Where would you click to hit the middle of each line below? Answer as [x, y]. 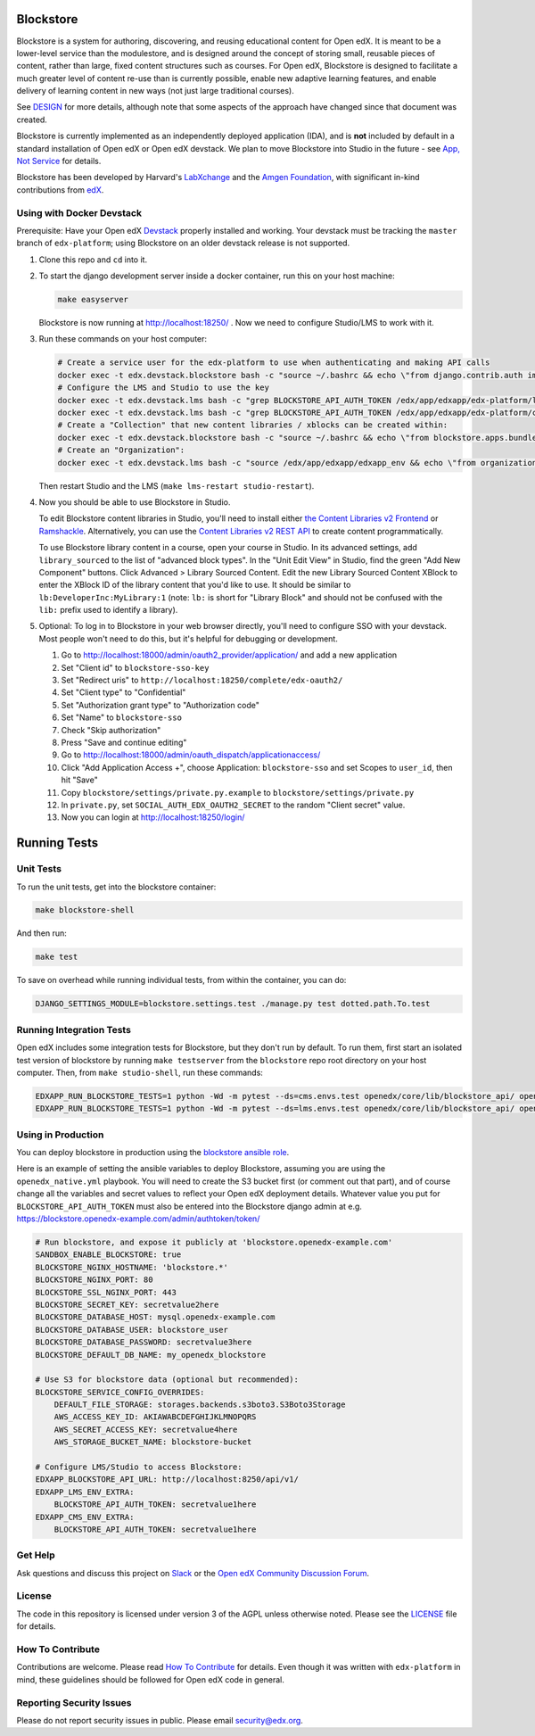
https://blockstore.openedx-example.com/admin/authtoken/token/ [138, 1219]
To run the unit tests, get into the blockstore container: [116, 887]
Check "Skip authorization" [111, 730]
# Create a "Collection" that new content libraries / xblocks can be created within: [253, 425]
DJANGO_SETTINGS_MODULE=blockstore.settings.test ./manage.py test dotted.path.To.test [233, 1004]
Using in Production [60, 1135]
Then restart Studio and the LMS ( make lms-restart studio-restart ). [177, 485]
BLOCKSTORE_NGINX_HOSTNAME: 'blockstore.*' [132, 1267]
